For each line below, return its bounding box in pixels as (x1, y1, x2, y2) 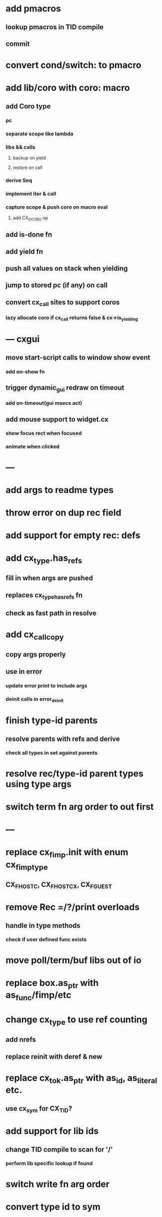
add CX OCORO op (12, 215, 49, 222)
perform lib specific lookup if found (5, 1160, 93, 1167)
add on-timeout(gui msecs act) (5, 400, 82, 406)
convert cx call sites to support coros (5, 298, 120, 308)
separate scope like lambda (5, 130, 74, 137)
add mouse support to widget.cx (5, 415, 109, 423)
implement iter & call (5, 190, 57, 197)
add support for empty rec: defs (5, 530, 141, 541)
